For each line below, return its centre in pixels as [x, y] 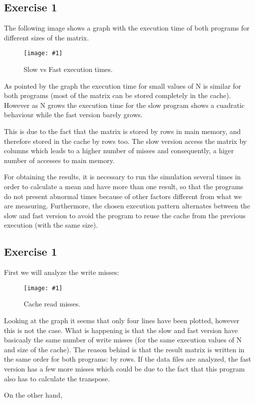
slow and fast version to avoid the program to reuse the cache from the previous [125, 215]
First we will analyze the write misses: [62, 272]
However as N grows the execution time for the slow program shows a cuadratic [124, 105]
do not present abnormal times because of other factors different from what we [123, 196]
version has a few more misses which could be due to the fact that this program [125, 368]
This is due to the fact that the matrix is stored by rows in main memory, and [123, 131]
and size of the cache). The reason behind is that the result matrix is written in [124, 349]
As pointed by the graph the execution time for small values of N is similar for [123, 85]
